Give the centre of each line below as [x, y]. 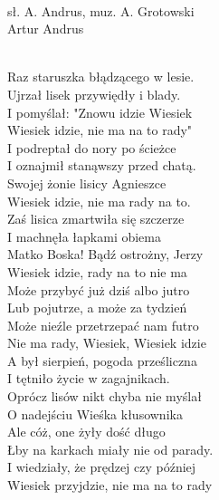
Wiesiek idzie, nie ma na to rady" [100, 130]
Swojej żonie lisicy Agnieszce [87, 183]
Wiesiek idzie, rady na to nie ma [97, 271]
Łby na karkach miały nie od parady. [110, 449]
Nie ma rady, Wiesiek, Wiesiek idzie [107, 343]
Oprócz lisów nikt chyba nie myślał [105, 396]
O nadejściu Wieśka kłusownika [95, 413]
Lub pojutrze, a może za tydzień [97, 308]
